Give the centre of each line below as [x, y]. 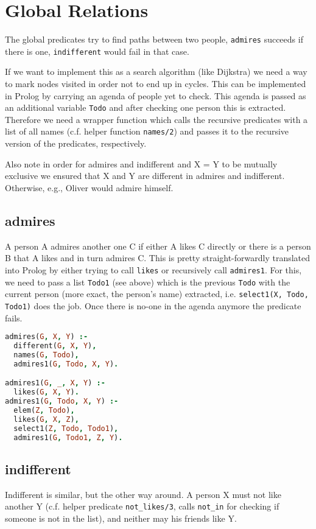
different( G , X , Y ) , [55, 345]
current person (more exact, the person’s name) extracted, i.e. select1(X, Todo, [157, 294]
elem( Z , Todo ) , [44, 410]
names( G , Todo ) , [46, 355]
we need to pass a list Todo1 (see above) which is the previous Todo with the [148, 282]
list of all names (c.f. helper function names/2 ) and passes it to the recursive [147, 131]
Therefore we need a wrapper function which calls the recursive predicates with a [156, 119]
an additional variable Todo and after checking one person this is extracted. [146, 107]
